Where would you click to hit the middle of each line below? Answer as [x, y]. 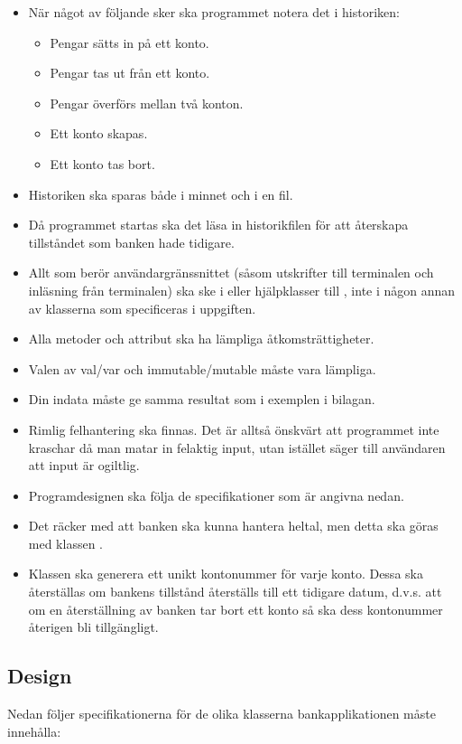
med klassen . [65, 543]
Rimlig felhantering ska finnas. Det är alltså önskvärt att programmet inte [234, 429]
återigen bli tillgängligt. [93, 627]
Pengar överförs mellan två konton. [147, 103]
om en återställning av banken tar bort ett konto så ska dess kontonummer [236, 609]
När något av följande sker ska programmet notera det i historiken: [214, 12]
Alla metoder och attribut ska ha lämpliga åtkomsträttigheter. [201, 339]
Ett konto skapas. [99, 133]
